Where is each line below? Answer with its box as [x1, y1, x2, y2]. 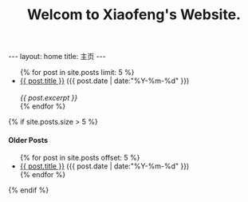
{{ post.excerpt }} [19, 93, 78, 103]
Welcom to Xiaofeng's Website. [26, 6, 242, 24]
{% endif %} [8, 185, 49, 195]
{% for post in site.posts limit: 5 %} [19, 68, 135, 77]
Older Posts [8, 135, 49, 145]
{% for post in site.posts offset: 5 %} [19, 153, 140, 163]
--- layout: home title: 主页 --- [8, 52, 106, 61]
